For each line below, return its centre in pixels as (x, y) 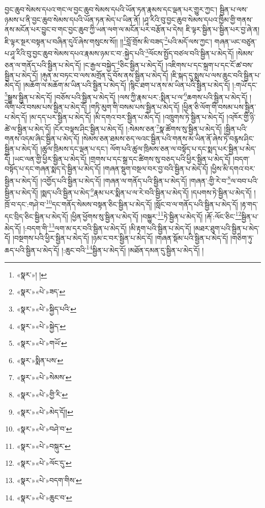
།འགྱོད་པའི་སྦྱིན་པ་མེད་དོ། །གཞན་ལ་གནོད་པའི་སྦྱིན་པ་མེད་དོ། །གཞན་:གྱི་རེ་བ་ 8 (136, 180)
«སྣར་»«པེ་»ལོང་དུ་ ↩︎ (44, 463)
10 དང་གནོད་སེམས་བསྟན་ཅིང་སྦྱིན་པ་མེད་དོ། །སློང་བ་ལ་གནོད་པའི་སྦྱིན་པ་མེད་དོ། (142, 203)
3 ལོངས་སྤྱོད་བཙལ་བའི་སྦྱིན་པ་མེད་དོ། (189, 52)
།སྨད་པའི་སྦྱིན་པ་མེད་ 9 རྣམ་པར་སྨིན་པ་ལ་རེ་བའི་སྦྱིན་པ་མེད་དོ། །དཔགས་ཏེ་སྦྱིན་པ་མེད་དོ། (146, 192)
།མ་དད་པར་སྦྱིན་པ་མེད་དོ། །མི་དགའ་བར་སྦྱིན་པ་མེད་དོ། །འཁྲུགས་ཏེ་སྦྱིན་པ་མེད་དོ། (127, 117)
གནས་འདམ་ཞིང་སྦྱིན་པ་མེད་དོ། (42, 138)
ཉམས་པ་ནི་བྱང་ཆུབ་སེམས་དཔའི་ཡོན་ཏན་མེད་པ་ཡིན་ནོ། (72, 19)
